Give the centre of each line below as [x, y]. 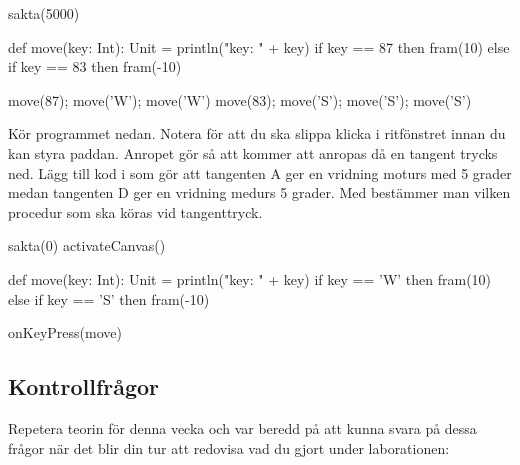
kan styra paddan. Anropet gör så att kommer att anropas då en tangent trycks [253, 152]
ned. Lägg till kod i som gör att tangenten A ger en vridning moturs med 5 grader [260, 172]
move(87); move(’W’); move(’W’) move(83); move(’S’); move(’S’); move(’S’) [240, 99]
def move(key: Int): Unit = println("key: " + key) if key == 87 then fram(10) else [259, 46]
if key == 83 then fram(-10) [95, 66]
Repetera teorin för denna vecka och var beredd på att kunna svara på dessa [242, 427]
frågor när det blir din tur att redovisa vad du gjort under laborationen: [229, 447]
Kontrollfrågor [84, 386]
